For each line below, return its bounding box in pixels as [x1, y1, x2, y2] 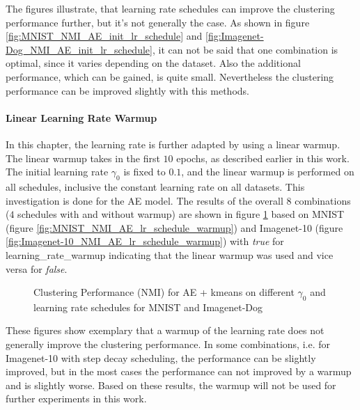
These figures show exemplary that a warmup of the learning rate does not [6, 323, 324, 338]
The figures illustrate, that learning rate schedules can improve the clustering [6, 1, 335, 15]
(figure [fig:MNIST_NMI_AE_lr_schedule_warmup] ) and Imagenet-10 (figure [6, 220, 343, 235]
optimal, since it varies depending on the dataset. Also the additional [6, 56, 301, 70]
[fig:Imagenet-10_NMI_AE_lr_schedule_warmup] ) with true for [6, 234, 284, 249]
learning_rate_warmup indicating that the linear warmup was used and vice [6, 247, 334, 262]
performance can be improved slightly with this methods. [6, 83, 249, 97]
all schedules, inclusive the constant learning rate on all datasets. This [6, 179, 305, 194]
